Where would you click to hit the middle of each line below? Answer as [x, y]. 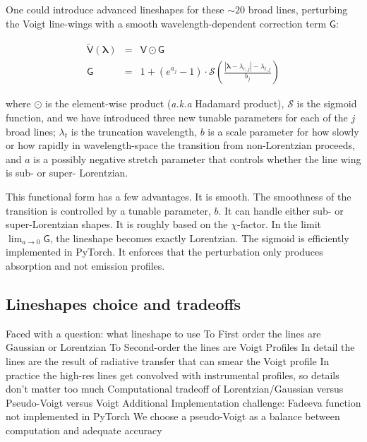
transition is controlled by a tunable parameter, [108, 210]
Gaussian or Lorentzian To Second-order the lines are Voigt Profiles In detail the [180, 347]
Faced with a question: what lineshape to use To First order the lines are [163, 333]
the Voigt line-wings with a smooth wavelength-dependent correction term [166, 23]
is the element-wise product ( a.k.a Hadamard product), [165, 103]
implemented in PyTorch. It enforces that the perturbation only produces [164, 252]
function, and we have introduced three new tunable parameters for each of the [177, 118]
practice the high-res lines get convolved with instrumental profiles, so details [173, 375]
